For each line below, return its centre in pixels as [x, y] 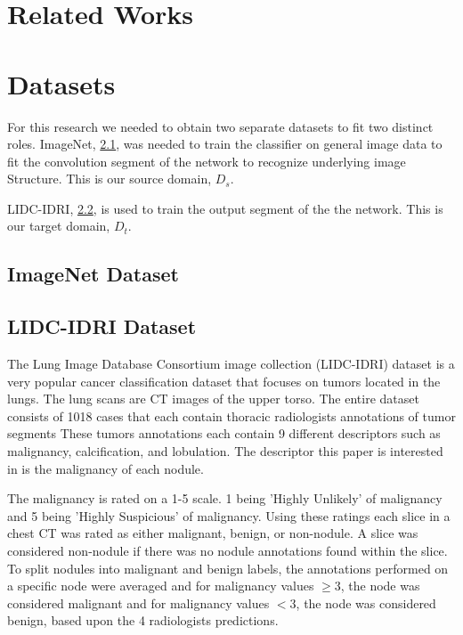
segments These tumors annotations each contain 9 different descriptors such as [224, 433]
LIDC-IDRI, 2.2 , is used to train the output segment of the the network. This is [225, 208]
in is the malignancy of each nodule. [106, 468]
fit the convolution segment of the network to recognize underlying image [207, 161]
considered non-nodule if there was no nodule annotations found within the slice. [227, 550]
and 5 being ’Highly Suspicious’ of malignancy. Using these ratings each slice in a [229, 515]
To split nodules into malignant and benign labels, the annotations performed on [228, 568]
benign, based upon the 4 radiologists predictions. [143, 620]
